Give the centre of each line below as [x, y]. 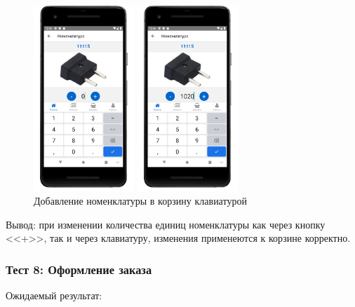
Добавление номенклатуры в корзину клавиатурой [140, 201]
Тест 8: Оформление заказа [79, 269]
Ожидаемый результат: [54, 295]
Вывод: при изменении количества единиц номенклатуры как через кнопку [166, 224]
